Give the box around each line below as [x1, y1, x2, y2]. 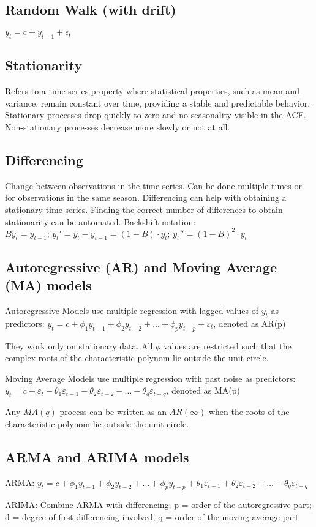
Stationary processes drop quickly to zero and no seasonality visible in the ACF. [5, 108, 306, 121]
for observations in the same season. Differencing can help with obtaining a [5, 191, 287, 204]
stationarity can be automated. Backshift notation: [5, 215, 196, 228]
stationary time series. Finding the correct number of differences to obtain [5, 203, 283, 215]
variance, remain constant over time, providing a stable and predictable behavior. [5, 96, 310, 109]
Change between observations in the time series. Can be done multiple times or [5, 179, 303, 192]
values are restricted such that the [163, 339, 292, 352]
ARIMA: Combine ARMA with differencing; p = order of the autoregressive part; [5, 498, 312, 511]
